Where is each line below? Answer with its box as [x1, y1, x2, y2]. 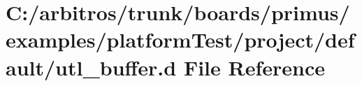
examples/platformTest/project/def [6, 25, 355, 54]
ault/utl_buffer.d [6, 52, 177, 81]
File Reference [183, 52, 326, 81]
